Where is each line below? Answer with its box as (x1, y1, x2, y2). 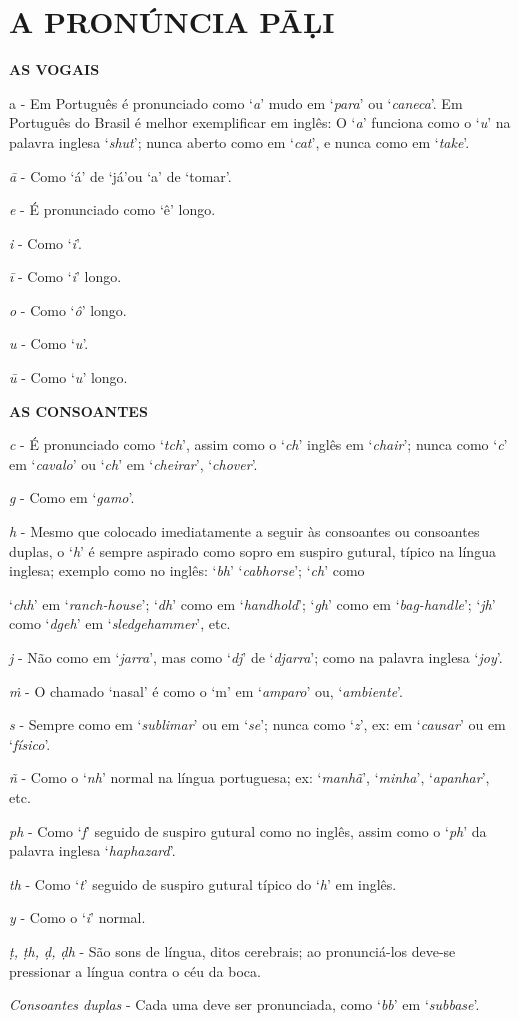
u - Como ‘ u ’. (9, 333, 89, 354)
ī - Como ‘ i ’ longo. (9, 266, 122, 287)
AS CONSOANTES (9, 400, 148, 421)
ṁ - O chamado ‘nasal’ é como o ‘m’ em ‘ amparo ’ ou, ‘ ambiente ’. (9, 680, 403, 701)
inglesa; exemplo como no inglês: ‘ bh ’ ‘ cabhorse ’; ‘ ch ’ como (9, 560, 365, 581)
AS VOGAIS (9, 59, 100, 80)
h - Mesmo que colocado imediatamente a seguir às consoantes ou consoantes (9, 521, 480, 542)
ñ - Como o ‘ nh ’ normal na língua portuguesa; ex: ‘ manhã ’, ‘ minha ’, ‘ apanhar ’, (9, 767, 490, 788)
